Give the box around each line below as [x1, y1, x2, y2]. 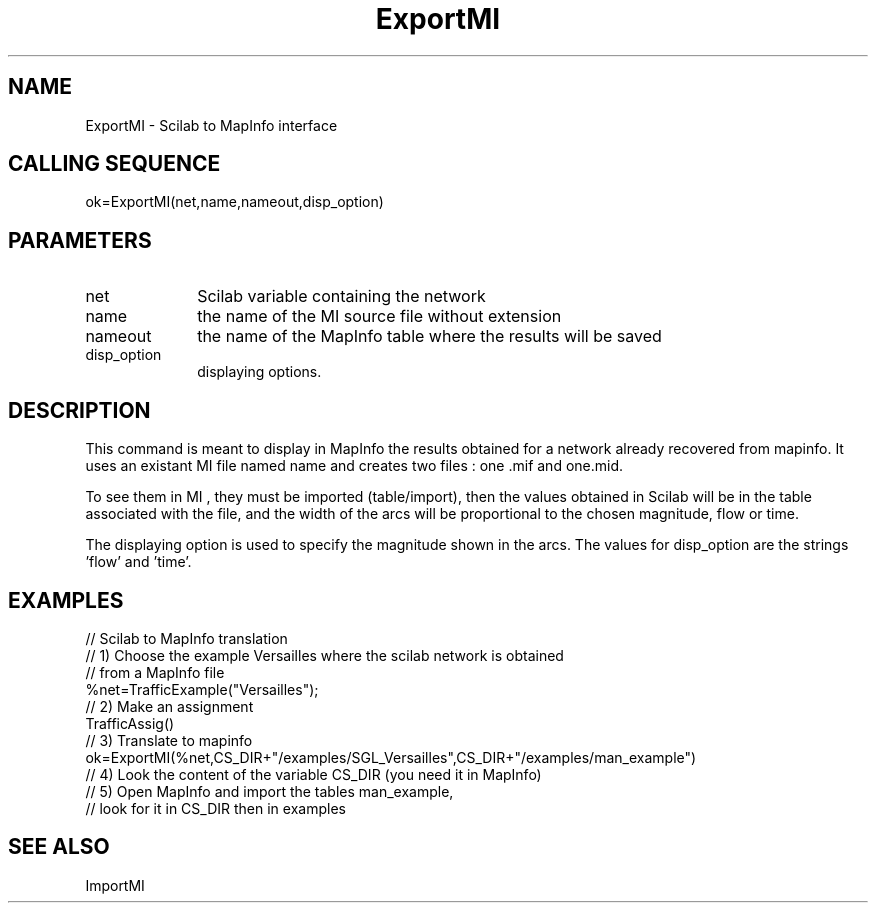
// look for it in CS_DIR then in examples [85, 799, 346, 817]
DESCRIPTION [8, 397, 151, 423]
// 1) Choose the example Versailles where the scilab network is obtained [85, 646, 564, 664]
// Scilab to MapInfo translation [85, 629, 288, 647]
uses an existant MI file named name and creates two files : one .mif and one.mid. [85, 457, 624, 475]
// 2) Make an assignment [85, 697, 254, 715]
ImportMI [85, 876, 145, 894]
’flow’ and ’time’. [85, 553, 192, 571]
